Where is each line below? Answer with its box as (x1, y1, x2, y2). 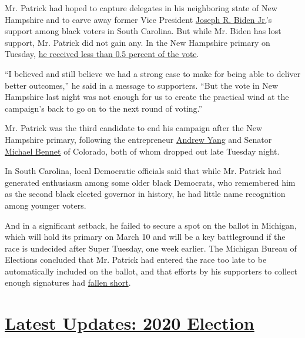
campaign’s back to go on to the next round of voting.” (5, 102, 203, 114)
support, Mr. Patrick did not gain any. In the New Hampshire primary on (5, 36, 270, 48)
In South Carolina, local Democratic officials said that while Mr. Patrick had (5, 165, 281, 177)
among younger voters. (5, 199, 86, 211)
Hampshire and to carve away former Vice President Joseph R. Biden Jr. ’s (5, 13, 272, 25)
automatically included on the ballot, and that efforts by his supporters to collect (5, 265, 297, 277)
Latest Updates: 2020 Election (5, 311, 254, 335)
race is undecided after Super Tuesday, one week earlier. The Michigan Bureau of (5, 242, 297, 254)
